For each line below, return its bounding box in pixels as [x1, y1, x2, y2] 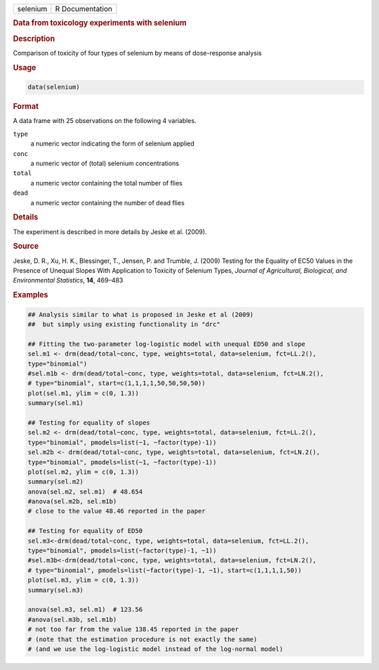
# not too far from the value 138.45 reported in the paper [27, 626, 239, 633]
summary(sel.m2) [27, 478, 84, 486]
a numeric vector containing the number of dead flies [30, 198, 185, 207]
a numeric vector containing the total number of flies [30, 179, 182, 187]
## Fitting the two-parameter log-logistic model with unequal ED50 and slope [27, 340, 305, 348]
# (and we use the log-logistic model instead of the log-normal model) [27, 645, 284, 653]
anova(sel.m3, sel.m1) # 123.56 [27, 605, 143, 614]
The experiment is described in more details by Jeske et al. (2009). [13, 227, 207, 236]
